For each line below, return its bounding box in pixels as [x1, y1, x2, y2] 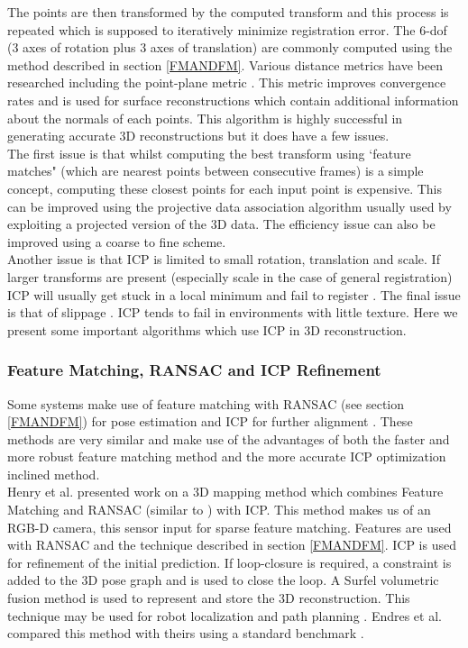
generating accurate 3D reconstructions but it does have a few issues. [7, 126, 390, 145]
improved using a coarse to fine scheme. [7, 232, 226, 251]
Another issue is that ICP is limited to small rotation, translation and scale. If [7, 250, 440, 269]
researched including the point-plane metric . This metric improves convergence [7, 73, 446, 92]
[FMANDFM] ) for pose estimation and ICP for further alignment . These [7, 412, 413, 431]
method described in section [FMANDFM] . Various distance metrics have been [7, 55, 443, 74]
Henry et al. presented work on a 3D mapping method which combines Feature [7, 482, 444, 501]
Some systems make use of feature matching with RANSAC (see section [7, 394, 405, 413]
